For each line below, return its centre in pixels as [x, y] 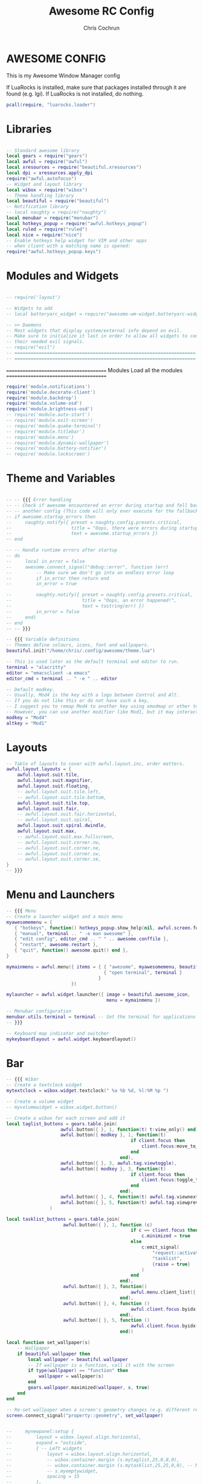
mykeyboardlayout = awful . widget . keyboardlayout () [71, 1039]
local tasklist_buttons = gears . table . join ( [63, 1219]
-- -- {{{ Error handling [39, 500]
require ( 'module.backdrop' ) [42, 398]
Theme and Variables [61, 478]
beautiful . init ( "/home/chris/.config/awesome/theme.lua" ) [81, 651]
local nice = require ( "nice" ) [44, 235]
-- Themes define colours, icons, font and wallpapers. [78, 645]
